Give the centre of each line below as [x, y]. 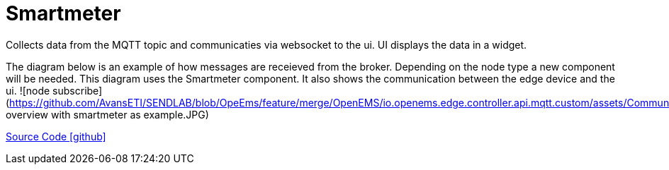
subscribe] [78, 90]
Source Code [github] [56, 136]
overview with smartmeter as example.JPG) [107, 114]
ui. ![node [28, 90]
